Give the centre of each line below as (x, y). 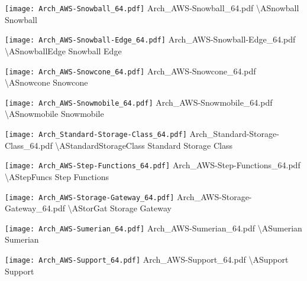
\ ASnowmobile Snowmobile (54, 114)
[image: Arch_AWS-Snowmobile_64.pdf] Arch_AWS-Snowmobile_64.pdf (139, 102)
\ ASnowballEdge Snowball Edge (63, 50)
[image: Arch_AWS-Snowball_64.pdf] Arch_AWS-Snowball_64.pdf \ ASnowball (152, 8)
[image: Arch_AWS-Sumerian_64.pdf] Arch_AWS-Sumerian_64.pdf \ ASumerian (153, 228)
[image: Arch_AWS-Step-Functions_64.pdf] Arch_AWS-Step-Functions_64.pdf (153, 165)
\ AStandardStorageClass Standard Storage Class (144, 145)
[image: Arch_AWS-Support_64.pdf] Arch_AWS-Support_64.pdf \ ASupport (147, 259)
